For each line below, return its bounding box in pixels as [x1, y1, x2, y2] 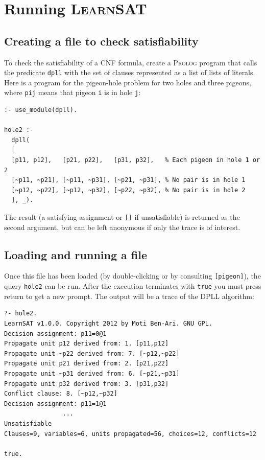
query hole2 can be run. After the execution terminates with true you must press [4, 281, 261, 291]
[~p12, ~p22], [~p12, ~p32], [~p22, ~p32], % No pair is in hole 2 [11, 186, 246, 194]
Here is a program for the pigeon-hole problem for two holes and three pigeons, [4, 77, 251, 87]
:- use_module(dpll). [4, 106, 78, 114]
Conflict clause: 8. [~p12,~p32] [4, 390, 117, 398]
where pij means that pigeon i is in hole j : [4, 87, 141, 98]
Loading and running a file [4, 246, 148, 262]
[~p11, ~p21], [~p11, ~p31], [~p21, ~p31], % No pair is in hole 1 [11, 176, 246, 184]
